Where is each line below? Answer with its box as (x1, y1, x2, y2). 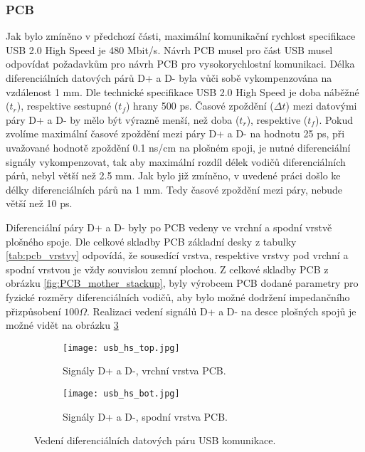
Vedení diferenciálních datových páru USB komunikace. (34, 433, 276, 448)
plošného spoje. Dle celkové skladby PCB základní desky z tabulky (6, 233, 297, 248)
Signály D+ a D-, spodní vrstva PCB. (63, 409, 228, 424)
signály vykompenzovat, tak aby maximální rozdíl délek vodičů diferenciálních (6, 154, 346, 169)
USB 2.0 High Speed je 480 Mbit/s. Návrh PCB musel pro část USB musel (6, 42, 333, 57)
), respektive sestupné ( (16, 98, 119, 113)
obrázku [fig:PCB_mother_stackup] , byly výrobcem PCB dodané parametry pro (6, 275, 359, 290)
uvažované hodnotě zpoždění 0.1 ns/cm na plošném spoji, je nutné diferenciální (6, 140, 351, 154)
